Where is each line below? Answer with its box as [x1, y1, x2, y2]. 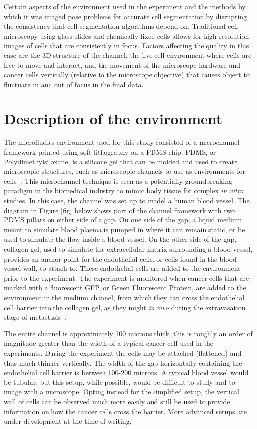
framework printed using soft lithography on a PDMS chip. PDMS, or [4, 147, 216, 157]
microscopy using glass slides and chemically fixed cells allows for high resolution [4, 30, 249, 41]
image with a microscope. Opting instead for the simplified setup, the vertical [4, 386, 239, 397]
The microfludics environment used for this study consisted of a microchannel [4, 137, 240, 147]
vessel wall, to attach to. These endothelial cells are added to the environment [4, 263, 241, 273]
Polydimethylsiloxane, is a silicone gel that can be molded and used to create [4, 156, 238, 166]
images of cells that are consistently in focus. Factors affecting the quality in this [4, 40, 249, 51]
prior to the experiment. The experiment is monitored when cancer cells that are [4, 272, 249, 283]
